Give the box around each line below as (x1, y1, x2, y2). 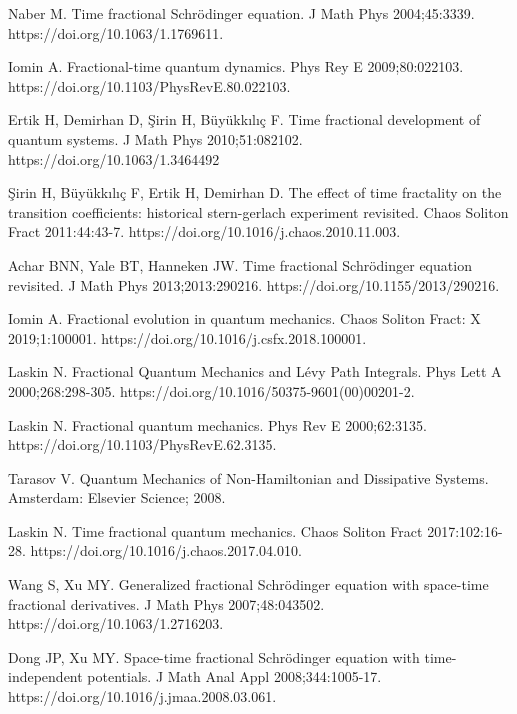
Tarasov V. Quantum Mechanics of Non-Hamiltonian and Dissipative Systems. (8, 467, 489, 488)
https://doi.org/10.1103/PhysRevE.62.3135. (8, 434, 277, 455)
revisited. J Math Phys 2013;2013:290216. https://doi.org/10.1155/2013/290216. (8, 274, 500, 295)
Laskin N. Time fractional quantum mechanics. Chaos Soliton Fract (8, 520, 423, 541)
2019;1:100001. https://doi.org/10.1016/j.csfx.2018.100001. (8, 327, 367, 348)
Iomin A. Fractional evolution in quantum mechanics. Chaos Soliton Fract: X (8, 308, 481, 329)
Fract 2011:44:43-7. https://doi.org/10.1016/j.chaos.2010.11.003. (8, 221, 401, 242)
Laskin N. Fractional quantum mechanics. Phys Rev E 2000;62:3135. (8, 414, 427, 435)
